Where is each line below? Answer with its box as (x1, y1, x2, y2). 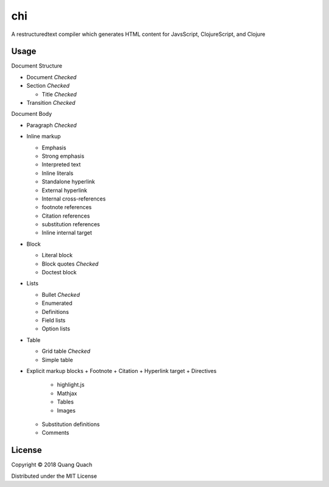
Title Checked (41, 90, 77, 98)
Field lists (41, 317, 66, 324)
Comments (41, 429, 69, 436)
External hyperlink (41, 187, 88, 194)
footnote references (41, 204, 92, 211)
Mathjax (57, 389, 77, 397)
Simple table (41, 356, 73, 363)
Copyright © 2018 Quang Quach (11, 461, 93, 469)
